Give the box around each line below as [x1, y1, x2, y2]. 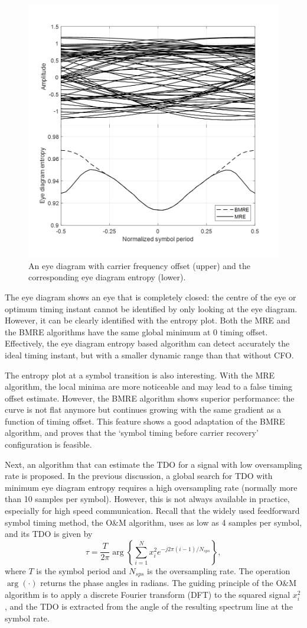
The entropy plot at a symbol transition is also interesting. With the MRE [5, 368, 275, 381]
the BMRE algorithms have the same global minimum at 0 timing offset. [5, 325, 268, 338]
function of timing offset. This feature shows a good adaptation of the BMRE [5, 415, 285, 427]
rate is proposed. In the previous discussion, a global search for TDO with [5, 470, 273, 482]
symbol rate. [5, 611, 50, 624]
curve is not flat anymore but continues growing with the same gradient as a [5, 403, 281, 416]
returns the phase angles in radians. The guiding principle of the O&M [40, 577, 297, 589]
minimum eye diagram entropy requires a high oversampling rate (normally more [5, 481, 298, 493]
